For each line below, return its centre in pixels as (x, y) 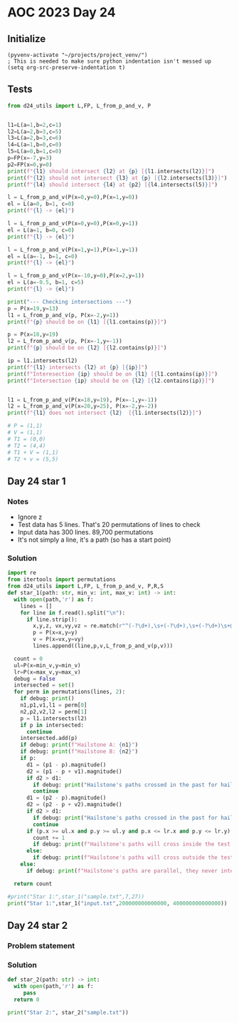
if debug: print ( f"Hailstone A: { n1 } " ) (79, 745)
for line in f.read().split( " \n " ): (73, 613)
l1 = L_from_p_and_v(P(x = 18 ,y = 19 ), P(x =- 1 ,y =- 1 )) (83, 400)
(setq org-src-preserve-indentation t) (67, 68)
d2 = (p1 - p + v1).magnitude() (74, 771)
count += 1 (49, 838)
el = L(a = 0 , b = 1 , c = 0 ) (41, 204)
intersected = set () (44, 685)
